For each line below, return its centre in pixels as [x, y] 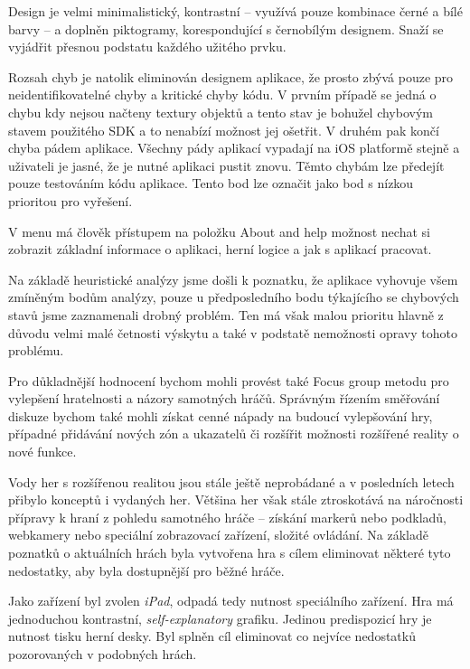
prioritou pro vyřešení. [70, 200]
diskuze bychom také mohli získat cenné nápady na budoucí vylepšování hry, [221, 415]
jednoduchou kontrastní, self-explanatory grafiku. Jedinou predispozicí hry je [220, 618]
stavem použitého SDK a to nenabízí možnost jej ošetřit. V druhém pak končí [224, 130]
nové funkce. [42, 452]
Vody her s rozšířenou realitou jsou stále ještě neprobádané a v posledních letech [231, 481]
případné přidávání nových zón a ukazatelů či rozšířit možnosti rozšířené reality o [234, 433]
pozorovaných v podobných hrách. [103, 654]
